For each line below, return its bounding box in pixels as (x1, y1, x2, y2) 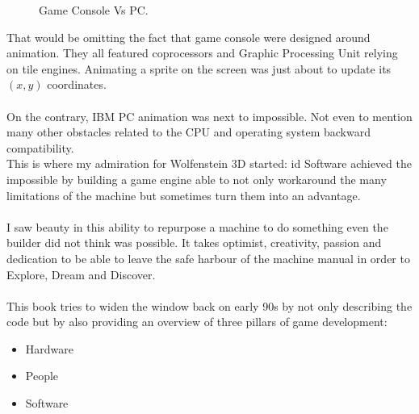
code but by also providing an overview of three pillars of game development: (6, 313, 388, 330)
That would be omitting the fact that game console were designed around (6, 28, 371, 45)
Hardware (25, 340, 73, 357)
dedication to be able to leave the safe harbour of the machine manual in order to (6, 249, 410, 266)
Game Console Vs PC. (39, 2, 149, 18)
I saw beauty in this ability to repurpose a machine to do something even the (6, 218, 388, 235)
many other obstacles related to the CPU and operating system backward (6, 123, 371, 140)
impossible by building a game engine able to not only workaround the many (6, 170, 387, 187)
